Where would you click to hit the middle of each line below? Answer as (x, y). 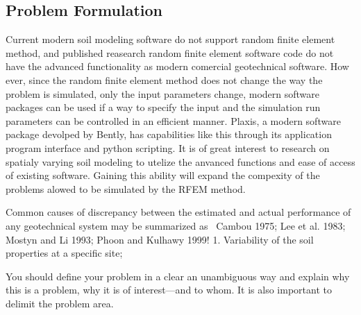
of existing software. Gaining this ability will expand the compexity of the (163, 175)
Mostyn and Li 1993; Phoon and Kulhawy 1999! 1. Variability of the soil (160, 239)
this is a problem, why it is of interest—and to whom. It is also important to (169, 290)
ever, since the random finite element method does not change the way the (164, 79)
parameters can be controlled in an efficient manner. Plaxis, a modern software (173, 120)
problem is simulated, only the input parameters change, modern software (163, 93)
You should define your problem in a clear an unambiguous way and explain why (178, 276)
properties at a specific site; (64, 253)
